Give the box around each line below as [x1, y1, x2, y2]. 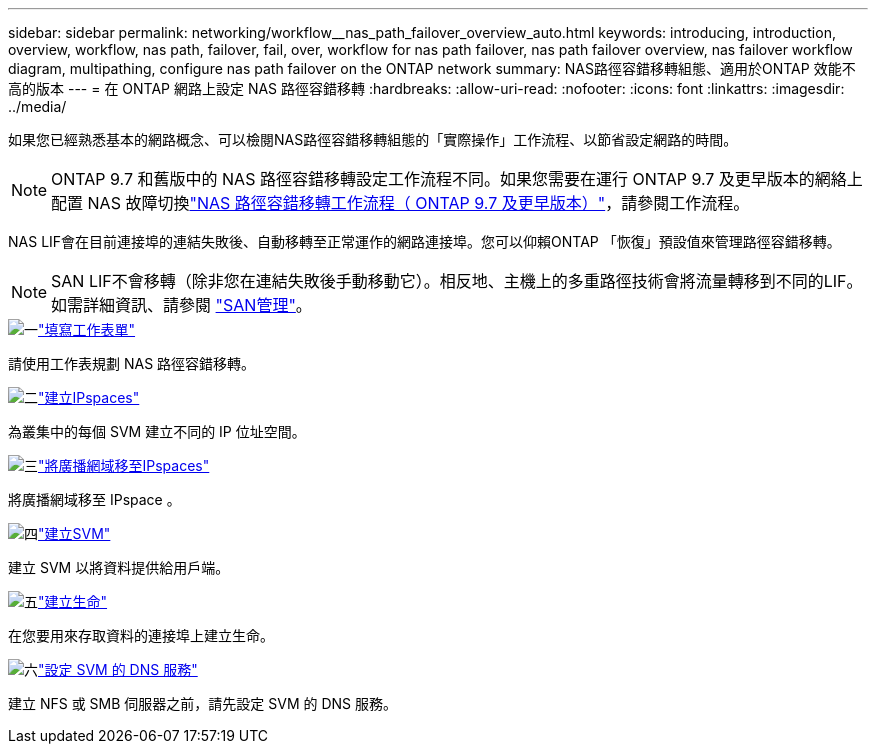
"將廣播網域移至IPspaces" [38, 457, 210, 474]
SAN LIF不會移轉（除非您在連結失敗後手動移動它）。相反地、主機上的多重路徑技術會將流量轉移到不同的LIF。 [51, 271, 863, 291]
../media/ [8, 98, 67, 115]
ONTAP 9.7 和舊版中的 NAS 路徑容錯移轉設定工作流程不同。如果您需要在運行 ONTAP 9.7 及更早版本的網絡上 [51, 169, 863, 189]
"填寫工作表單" [38, 321, 136, 338]
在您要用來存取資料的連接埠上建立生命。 [8, 627, 274, 644]
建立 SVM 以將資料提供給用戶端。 [8, 559, 230, 576]
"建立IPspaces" [38, 389, 140, 406]
